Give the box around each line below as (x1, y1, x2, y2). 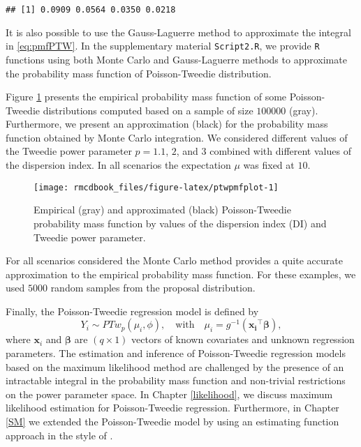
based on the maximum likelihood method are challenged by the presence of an (6, 359, 344, 374)
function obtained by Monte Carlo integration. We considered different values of (6, 130, 348, 144)
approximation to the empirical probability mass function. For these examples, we (6, 266, 356, 281)
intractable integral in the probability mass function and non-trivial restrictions (6, 373, 346, 388)
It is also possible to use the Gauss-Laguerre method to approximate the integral (6, 24, 351, 39)
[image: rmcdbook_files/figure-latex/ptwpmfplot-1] (34, 182, 279, 192)
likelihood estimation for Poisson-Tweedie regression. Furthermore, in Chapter (6, 400, 339, 415)
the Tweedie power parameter (6, 144, 132, 158)
